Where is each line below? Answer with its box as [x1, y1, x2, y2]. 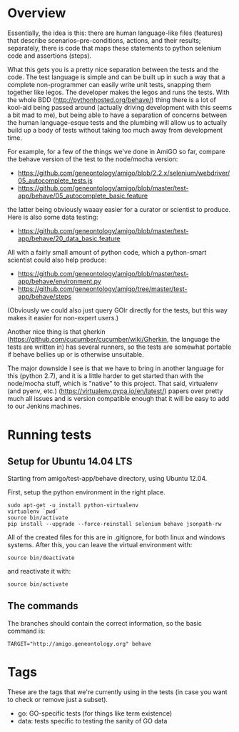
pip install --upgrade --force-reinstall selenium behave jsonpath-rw [7, 520, 222, 527]
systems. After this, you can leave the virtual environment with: [7, 540, 193, 549]
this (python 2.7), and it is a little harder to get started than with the [7, 371, 204, 380]
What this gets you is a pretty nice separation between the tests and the [7, 65, 219, 73]
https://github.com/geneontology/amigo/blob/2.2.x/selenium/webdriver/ [17, 168, 230, 177]
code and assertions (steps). [7, 51, 92, 60]
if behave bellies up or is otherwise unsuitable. [7, 350, 144, 358]
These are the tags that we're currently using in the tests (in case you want [7, 687, 228, 696]
